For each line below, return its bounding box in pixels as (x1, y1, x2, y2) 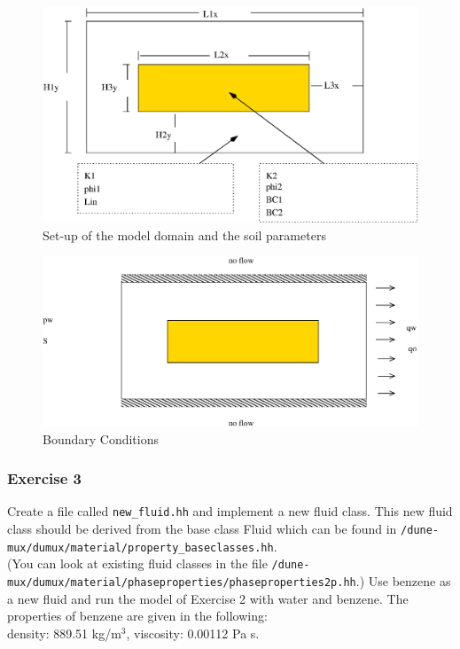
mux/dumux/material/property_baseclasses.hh (7, 541, 274, 554)
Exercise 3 (7, 467, 82, 489)
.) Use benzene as (355, 571, 451, 590)
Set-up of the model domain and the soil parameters (43, 225, 326, 244)
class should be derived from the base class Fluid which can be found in (7, 520, 397, 537)
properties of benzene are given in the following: (7, 606, 268, 625)
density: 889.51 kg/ (7, 623, 112, 642)
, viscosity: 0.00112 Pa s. (126, 623, 260, 642)
